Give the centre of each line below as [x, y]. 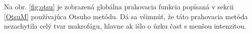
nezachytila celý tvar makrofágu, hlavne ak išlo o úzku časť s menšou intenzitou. [125, 26]
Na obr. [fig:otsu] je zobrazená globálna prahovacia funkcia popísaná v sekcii [119, 6]
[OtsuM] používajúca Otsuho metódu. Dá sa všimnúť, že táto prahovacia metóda [126, 16]
